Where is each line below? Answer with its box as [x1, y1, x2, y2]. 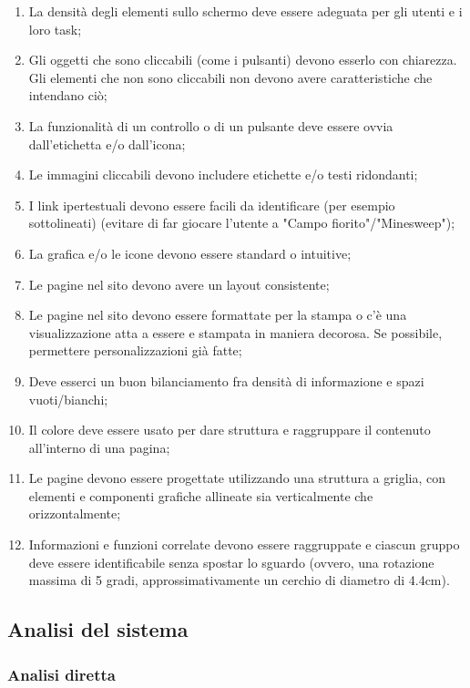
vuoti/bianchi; [28, 389, 108, 408]
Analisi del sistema [7, 615, 189, 643]
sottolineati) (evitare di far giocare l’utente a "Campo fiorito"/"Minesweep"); [28, 213, 455, 232]
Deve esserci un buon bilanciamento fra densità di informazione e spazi [28, 371, 424, 390]
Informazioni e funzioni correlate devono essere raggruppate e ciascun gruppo [28, 535, 460, 554]
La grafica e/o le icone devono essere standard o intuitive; [28, 243, 352, 262]
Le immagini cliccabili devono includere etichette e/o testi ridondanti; [28, 165, 418, 184]
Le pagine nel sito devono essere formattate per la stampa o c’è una [28, 305, 407, 324]
